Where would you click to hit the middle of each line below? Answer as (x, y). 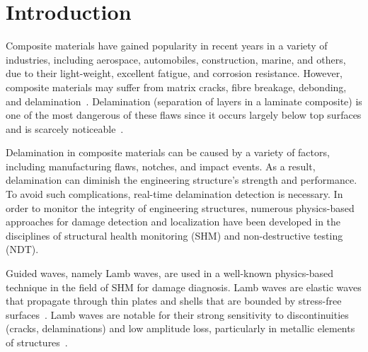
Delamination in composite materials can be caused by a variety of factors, (168, 152)
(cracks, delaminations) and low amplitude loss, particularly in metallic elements (180, 328)
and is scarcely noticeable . (65, 128)
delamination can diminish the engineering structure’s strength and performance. (182, 180)
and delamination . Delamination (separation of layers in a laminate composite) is (184, 101)
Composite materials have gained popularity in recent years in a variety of (167, 46)
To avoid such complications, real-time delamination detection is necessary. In (174, 194)
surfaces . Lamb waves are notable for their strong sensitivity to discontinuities (177, 314)
